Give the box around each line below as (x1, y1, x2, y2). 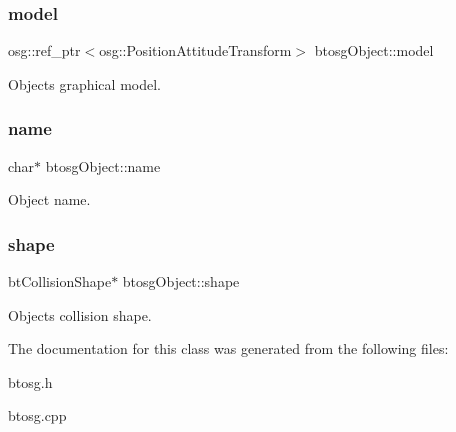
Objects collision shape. (8, 304, 152, 325)
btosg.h (8, 371, 53, 392)
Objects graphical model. (8, 73, 161, 94)
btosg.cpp (8, 405, 67, 426)
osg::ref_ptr (8, 40, 81, 61)
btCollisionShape (8, 271, 112, 292)
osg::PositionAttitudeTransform (99, 40, 292, 61)
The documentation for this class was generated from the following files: (8, 338, 449, 359)
